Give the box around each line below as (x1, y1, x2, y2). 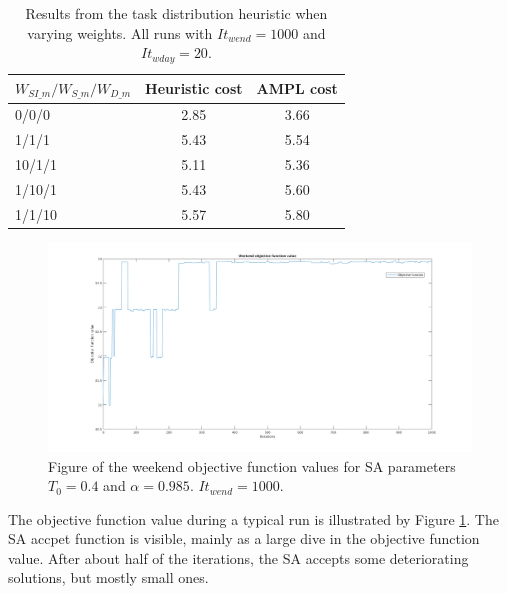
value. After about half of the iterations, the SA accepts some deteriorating (8, 547, 469, 568)
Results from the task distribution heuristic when (25, 3, 328, 23)
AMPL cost (256, 78, 338, 99)
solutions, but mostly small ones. (8, 567, 209, 588)
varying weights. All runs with (27, 22, 213, 43)
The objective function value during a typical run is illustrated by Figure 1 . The (8, 508, 499, 529)
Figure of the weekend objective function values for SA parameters (48, 455, 456, 476)
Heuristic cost (145, 78, 243, 99)
